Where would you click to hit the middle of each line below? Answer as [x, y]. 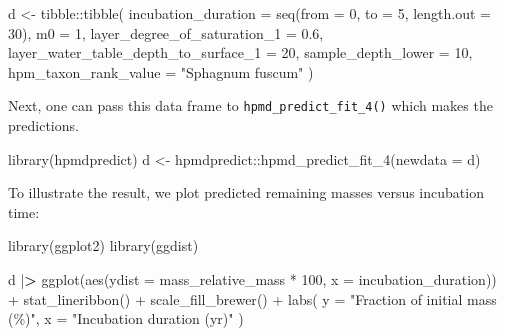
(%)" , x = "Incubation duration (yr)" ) [126, 318]
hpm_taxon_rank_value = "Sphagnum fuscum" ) [161, 71]
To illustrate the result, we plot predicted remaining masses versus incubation [246, 192]
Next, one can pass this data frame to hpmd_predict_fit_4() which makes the [250, 105]
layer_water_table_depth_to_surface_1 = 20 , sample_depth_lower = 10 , [240, 52]
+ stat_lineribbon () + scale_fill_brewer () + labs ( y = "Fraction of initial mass [252, 298]
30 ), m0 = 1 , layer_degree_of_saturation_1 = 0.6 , [166, 32]
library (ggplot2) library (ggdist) [103, 245]
